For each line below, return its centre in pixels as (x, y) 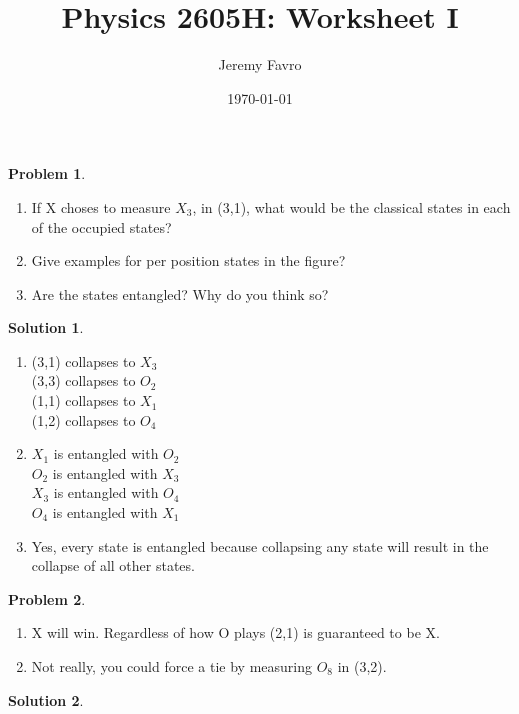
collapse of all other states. (113, 565)
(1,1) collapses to (83, 400)
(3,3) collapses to (83, 380)
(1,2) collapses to (83, 419)
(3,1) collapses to (83, 360)
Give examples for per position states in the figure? (188, 260)
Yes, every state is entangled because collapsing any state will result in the (260, 545)
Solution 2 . (46, 699)
